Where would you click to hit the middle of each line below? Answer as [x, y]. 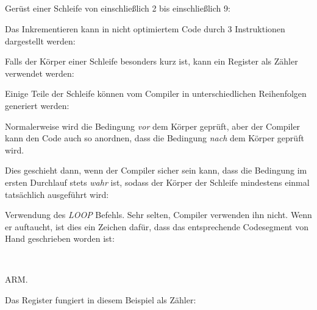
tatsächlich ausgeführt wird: [57, 194]
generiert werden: [37, 105]
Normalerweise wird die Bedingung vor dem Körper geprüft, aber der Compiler [153, 126]
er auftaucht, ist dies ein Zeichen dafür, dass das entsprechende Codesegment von [157, 226]
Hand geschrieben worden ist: [60, 238]
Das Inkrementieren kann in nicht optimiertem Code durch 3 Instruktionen [145, 28]
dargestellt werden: [40, 41]
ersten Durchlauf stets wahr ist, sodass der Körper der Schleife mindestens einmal [157, 182]
